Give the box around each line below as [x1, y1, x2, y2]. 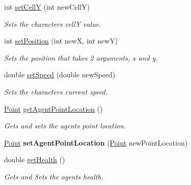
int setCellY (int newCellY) [4, 2, 90, 12]
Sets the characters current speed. [4, 86, 108, 97]
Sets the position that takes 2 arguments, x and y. [4, 52, 158, 63]
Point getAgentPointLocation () [4, 103, 103, 114]
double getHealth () [4, 154, 65, 165]
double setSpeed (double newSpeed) [4, 69, 116, 80]
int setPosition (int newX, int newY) [4, 35, 118, 46]
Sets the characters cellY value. [4, 18, 101, 29]
